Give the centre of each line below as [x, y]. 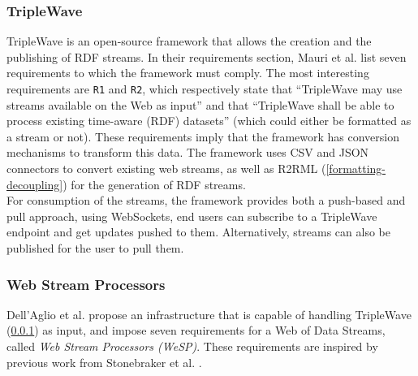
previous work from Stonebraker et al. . [104, 362]
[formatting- [356, 169]
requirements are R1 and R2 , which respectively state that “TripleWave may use [205, 89]
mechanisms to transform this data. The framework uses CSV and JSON [188, 152]
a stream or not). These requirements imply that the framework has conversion [203, 136]
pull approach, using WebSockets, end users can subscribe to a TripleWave [192, 216]
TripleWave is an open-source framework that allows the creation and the [189, 41]
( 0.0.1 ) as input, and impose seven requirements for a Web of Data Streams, [196, 330]
